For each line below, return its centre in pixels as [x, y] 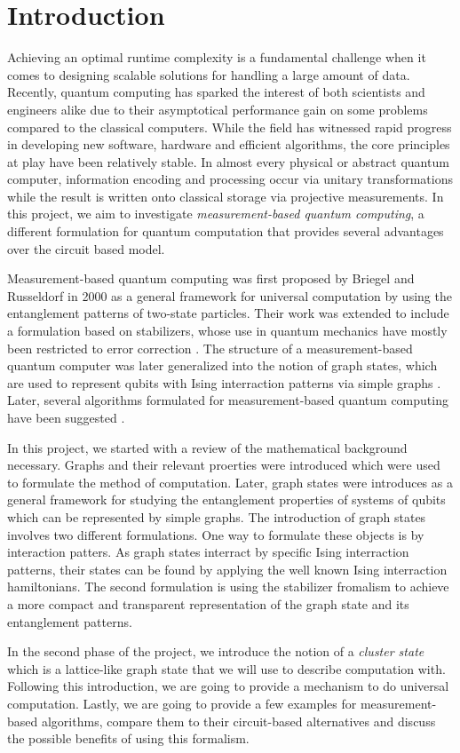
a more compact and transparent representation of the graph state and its [208, 603]
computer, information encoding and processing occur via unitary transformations [230, 179]
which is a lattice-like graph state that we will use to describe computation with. [226, 668]
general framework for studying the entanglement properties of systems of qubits [226, 499]
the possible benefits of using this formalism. [128, 738]
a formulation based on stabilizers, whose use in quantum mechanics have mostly [227, 331]
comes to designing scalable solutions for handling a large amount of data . [209, 74]
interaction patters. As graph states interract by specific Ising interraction [208, 552]
